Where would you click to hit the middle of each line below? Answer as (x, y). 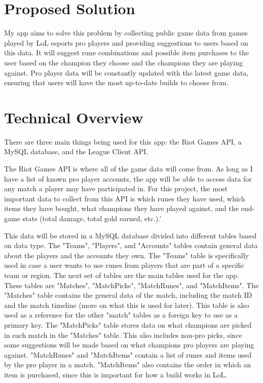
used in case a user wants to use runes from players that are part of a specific (124, 265)
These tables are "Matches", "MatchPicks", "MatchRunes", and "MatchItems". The (131, 285)
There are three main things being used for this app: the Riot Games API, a (123, 141)
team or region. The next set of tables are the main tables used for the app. (122, 275)
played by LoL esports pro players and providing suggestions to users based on (126, 42)
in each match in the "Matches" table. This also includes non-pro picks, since (123, 335)
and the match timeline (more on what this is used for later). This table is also (127, 305)
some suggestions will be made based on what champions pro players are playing (129, 345)
